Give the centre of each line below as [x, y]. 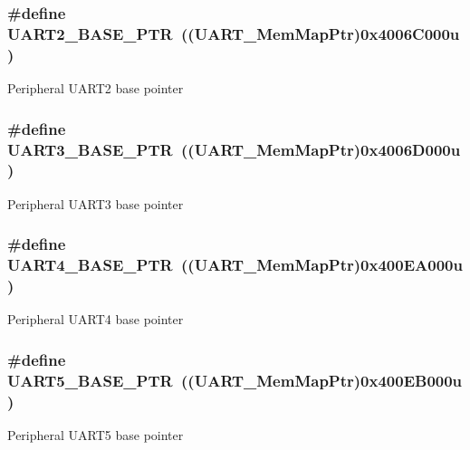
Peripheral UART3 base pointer [96, 203]
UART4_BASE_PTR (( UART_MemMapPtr [181, 265]
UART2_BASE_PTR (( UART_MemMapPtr [181, 33]
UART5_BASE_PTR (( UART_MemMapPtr [181, 380]
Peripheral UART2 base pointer [96, 88]
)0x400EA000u [408, 265]
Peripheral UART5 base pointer [96, 435]
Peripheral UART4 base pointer [96, 319]
